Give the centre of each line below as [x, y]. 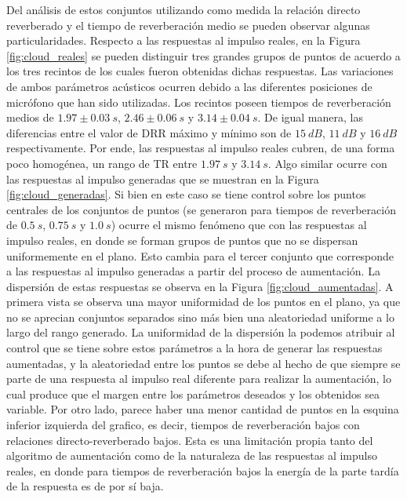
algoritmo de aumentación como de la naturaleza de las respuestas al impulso [192, 455]
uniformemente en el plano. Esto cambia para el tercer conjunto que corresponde [200, 255]
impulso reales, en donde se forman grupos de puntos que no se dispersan [182, 240]
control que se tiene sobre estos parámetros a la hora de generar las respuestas [194, 348]
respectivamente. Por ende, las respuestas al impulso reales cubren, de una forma [201, 148]
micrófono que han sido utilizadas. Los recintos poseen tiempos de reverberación [199, 102]
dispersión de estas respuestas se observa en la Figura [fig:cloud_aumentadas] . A [200, 286]
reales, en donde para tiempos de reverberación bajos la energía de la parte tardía [203, 470]
